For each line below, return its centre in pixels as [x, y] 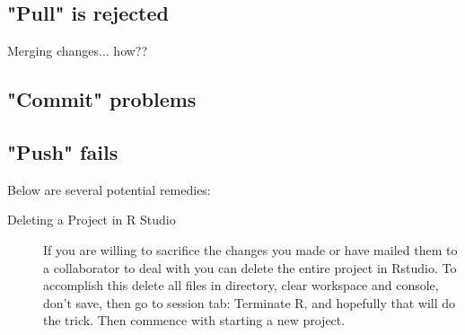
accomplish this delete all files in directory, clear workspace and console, [241, 285]
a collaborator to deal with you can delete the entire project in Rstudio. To [250, 267]
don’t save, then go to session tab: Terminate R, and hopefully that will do [250, 302]
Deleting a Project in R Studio [92, 220]
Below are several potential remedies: [109, 189]
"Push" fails [63, 151]
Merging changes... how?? [78, 51]
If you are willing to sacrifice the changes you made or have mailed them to [250, 249]
